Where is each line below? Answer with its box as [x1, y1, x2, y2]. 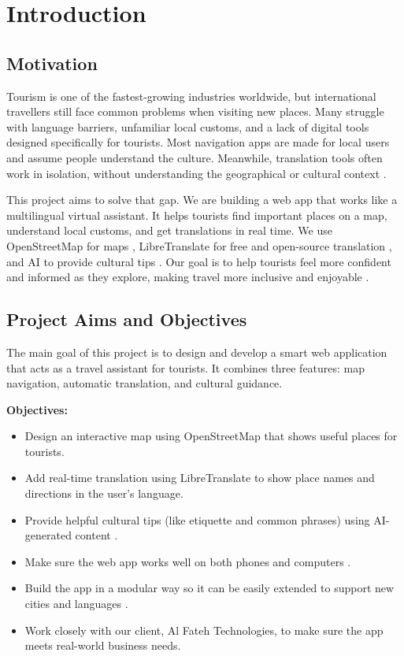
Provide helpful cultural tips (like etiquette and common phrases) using [24, 511, 370, 528]
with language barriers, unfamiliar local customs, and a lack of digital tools [6, 118, 369, 135]
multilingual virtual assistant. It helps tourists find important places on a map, [6, 206, 387, 223]
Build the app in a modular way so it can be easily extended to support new [24, 580, 395, 596]
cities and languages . [24, 595, 128, 612]
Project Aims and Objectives [6, 307, 247, 332]
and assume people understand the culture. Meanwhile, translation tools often [6, 149, 383, 165]
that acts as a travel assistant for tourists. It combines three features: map [6, 359, 365, 376]
